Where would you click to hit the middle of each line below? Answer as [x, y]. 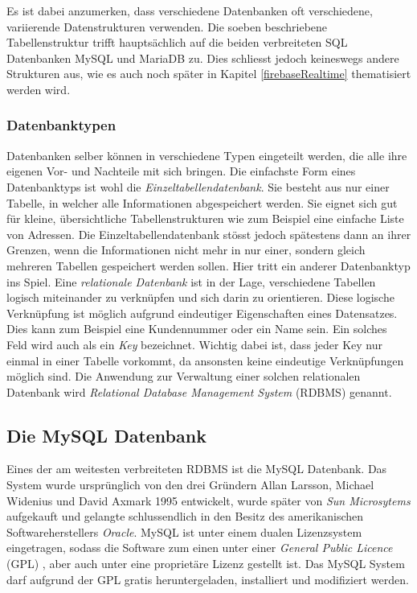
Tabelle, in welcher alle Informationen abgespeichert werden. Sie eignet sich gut [202, 202]
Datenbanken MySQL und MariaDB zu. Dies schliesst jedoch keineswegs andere [203, 58]
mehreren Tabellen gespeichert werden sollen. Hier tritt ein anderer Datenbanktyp [208, 265]
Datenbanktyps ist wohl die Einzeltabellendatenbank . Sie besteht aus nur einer [198, 186]
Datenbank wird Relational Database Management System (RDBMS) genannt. [199, 391]
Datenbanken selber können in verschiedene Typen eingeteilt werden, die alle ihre [207, 155]
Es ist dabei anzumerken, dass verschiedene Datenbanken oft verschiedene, [190, 10]
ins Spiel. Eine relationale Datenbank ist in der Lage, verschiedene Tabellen [191, 281]
